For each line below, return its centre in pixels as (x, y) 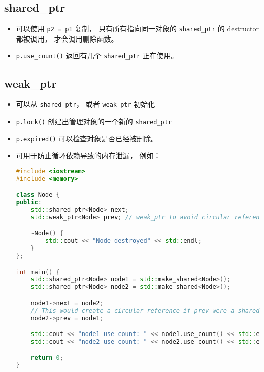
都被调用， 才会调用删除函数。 (67, 38)
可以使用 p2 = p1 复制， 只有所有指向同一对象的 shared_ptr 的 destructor (137, 29)
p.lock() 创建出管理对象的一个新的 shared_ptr (94, 121)
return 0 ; (47, 358)
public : (29, 202)
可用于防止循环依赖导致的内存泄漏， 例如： (88, 155)
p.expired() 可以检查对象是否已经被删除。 (87, 138)
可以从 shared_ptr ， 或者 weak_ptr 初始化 (86, 104)
